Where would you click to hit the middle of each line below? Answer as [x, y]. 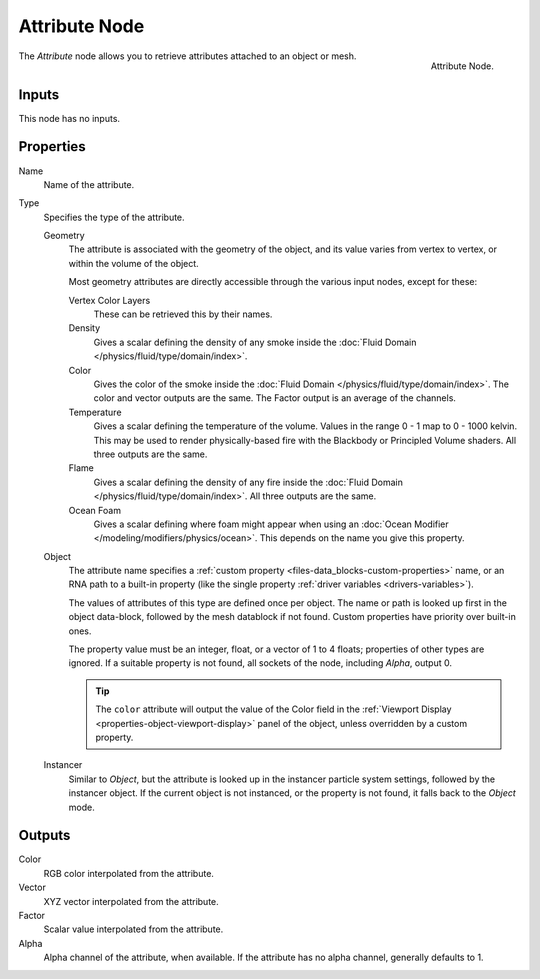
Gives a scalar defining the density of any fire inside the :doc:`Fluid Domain [248, 482]
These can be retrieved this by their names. [183, 314]
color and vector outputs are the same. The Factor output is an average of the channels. [275, 398]
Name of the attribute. [89, 184]
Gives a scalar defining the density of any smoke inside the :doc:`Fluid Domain [255, 342]
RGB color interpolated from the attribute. [129, 873]
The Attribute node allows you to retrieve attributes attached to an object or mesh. [187, 56]
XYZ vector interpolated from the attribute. [131, 901]
